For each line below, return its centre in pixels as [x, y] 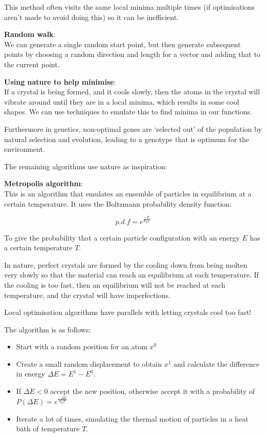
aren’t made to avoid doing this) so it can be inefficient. [92, 17]
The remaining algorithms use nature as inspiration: [86, 166]
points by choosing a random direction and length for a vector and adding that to [132, 54]
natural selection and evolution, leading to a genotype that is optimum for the [127, 139]
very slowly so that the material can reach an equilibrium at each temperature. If [131, 275]
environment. [25, 149]
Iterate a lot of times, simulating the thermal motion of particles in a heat [132, 418]
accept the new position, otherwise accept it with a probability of [153, 391]
